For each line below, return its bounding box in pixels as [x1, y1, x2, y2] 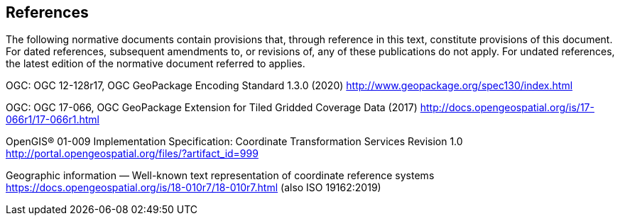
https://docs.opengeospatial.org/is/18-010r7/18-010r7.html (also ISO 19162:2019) [6, 181, 381, 194]
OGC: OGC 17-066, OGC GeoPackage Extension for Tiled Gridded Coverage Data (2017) [6, 101, 418, 114]
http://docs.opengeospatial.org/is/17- [420, 101, 594, 114]
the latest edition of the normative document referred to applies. [6, 57, 305, 70]
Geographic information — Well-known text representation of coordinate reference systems [6, 169, 435, 182]
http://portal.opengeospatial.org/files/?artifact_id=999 [6, 147, 259, 160]
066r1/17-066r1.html [6, 113, 99, 126]
